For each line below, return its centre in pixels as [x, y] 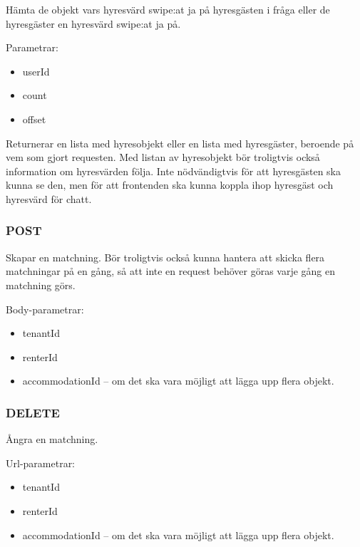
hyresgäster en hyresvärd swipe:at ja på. [93, 23]
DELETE [33, 412]
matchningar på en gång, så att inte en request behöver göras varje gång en [171, 271]
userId [36, 71]
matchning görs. [41, 285]
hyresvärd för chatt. [49, 198]
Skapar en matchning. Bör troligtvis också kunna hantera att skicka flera [165, 257]
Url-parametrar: [41, 463]
